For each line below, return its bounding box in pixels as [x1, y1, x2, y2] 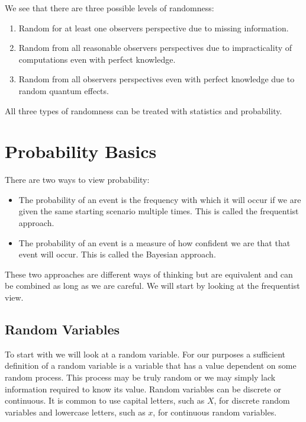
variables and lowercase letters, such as [5, 405, 146, 418]
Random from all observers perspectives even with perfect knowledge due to [18, 73, 295, 85]
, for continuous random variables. [153, 405, 277, 418]
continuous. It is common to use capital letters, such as [5, 394, 205, 407]
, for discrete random [214, 394, 290, 407]
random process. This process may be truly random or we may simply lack [5, 371, 276, 384]
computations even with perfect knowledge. [18, 53, 176, 65]
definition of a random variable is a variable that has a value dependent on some [5, 359, 297, 372]
